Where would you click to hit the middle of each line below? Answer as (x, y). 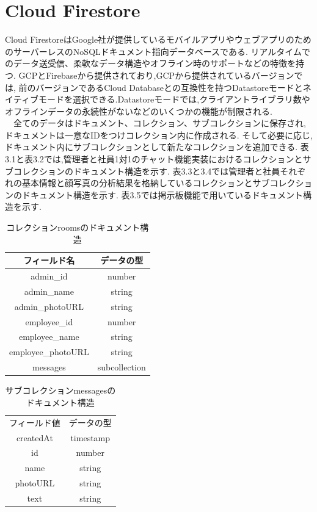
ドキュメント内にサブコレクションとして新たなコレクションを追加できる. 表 (157, 147)
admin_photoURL (49, 306)
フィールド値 (35, 422)
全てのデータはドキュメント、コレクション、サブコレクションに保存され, (159, 123)
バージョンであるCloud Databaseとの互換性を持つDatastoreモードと (169, 87)
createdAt (35, 437)
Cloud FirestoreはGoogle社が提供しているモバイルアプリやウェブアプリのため (158, 39)
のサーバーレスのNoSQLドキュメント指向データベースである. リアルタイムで (158, 51)
